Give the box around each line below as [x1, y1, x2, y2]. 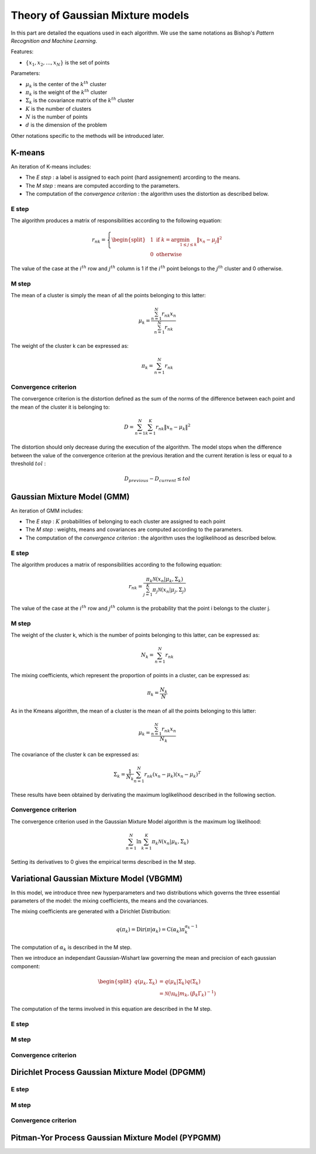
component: [11, 962, 40, 970]
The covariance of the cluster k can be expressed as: [11, 751, 140, 758]
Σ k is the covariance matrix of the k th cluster [25, 96, 135, 106]
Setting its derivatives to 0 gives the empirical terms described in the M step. [11, 858, 196, 865]
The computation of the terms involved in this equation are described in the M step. [11, 1005, 212, 1012]
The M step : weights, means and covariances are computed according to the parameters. [25, 526, 243, 533]
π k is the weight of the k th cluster [25, 88, 108, 97]
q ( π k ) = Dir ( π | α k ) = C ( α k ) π [116, 926, 186, 934]
